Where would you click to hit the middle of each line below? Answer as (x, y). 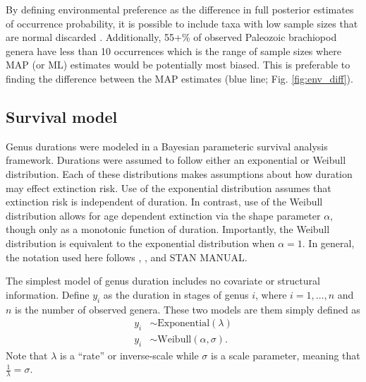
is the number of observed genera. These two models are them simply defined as (188, 309)
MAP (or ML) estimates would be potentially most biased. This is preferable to (178, 65)
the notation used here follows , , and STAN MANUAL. (127, 257)
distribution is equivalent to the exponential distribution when (140, 243)
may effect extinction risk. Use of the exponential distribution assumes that (169, 187)
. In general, (328, 243)
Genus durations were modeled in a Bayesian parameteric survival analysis (167, 146)
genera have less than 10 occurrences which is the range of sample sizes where (173, 50)
